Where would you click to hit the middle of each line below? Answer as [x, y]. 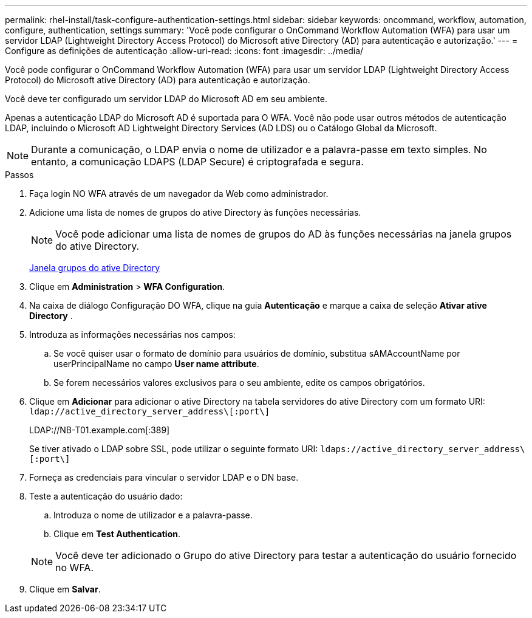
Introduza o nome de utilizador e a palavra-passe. [153, 515]
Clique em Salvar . [65, 589]
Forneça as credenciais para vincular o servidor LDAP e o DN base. [164, 477]
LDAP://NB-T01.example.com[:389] [100, 430]
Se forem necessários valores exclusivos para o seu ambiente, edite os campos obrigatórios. [239, 383]
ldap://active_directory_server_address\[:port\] [150, 411]
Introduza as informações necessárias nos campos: [132, 335]
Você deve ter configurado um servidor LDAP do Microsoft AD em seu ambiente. [166, 99]
